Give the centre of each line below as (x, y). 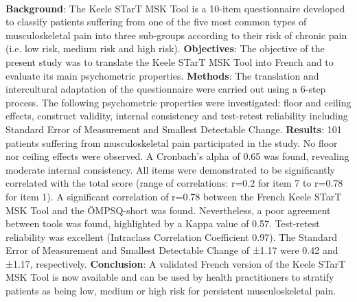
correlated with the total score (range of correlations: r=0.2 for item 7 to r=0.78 (174, 183)
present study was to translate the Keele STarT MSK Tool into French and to (170, 61)
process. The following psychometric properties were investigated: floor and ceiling (178, 102)
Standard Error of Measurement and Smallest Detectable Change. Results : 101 (174, 129)
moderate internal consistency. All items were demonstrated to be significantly (171, 169)
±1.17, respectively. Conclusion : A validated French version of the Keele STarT (176, 263)
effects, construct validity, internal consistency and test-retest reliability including (177, 116)
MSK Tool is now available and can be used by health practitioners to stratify (170, 277)
